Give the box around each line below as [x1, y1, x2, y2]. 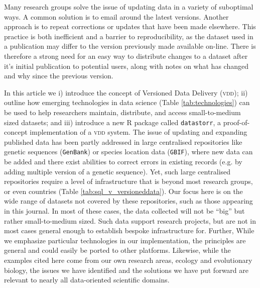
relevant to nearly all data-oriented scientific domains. [4, 274, 170, 285]
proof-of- [223, 117, 250, 127]
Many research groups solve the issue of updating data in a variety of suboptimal [4, 2, 253, 12]
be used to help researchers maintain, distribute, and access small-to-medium [4, 107, 241, 117]
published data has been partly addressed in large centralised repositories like [4, 136, 242, 147]
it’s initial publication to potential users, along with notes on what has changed [4, 60, 248, 71]
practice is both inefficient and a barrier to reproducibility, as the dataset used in [4, 31, 253, 41]
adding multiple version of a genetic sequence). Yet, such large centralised [4, 166, 231, 176]
